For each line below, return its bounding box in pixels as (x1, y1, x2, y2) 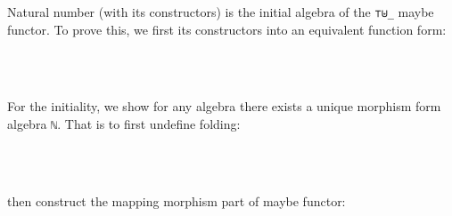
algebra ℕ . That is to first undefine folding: (7, 115, 241, 133)
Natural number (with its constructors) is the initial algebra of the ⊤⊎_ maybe (7, 3, 434, 20)
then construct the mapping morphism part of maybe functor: (7, 191, 346, 210)
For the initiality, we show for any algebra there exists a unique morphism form (7, 97, 441, 116)
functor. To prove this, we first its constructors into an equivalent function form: (7, 20, 447, 38)
